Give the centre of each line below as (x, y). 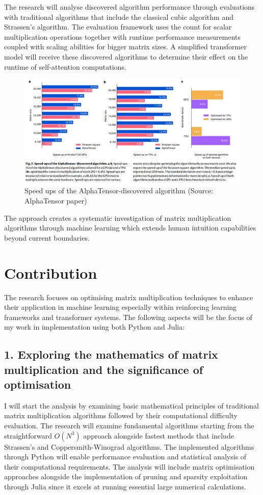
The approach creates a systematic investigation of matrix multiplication (118, 217)
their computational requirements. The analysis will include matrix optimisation (129, 466)
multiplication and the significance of (104, 369)
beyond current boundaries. (47, 237)
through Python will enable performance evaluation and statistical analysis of (125, 457)
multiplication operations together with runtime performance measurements (123, 36)
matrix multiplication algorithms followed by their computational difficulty (121, 415)
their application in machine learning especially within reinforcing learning (121, 307)
